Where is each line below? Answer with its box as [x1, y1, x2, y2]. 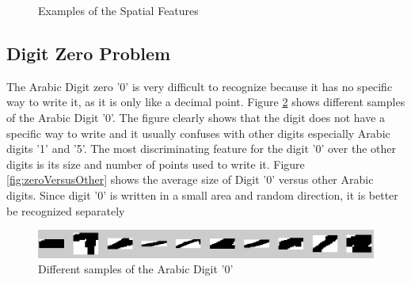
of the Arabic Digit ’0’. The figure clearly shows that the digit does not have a [6, 109, 386, 125]
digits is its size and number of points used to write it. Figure [6, 155, 305, 172]
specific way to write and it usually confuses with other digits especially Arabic [6, 124, 390, 141]
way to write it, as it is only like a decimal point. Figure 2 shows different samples [6, 93, 405, 110]
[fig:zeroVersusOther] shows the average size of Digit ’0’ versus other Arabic [6, 171, 374, 188]
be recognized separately [6, 202, 125, 219]
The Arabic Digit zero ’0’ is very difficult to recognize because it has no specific [6, 78, 393, 94]
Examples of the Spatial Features [38, 2, 199, 18]
